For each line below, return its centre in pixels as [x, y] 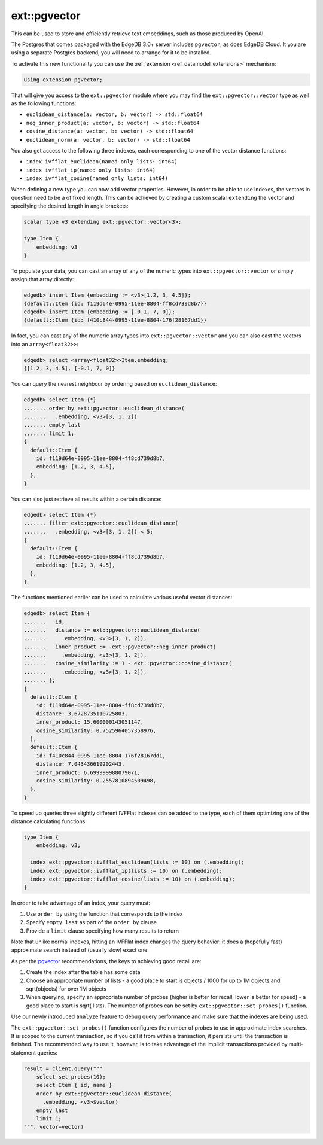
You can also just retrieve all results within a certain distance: [86, 499]
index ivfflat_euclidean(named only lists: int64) [102, 162]
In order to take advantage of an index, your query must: [81, 903]
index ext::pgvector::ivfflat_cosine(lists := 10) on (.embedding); [133, 879]
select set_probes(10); [71, 1077]
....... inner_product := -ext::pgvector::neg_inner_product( [120, 647]
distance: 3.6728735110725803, [82, 714]
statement [23, 1052]
